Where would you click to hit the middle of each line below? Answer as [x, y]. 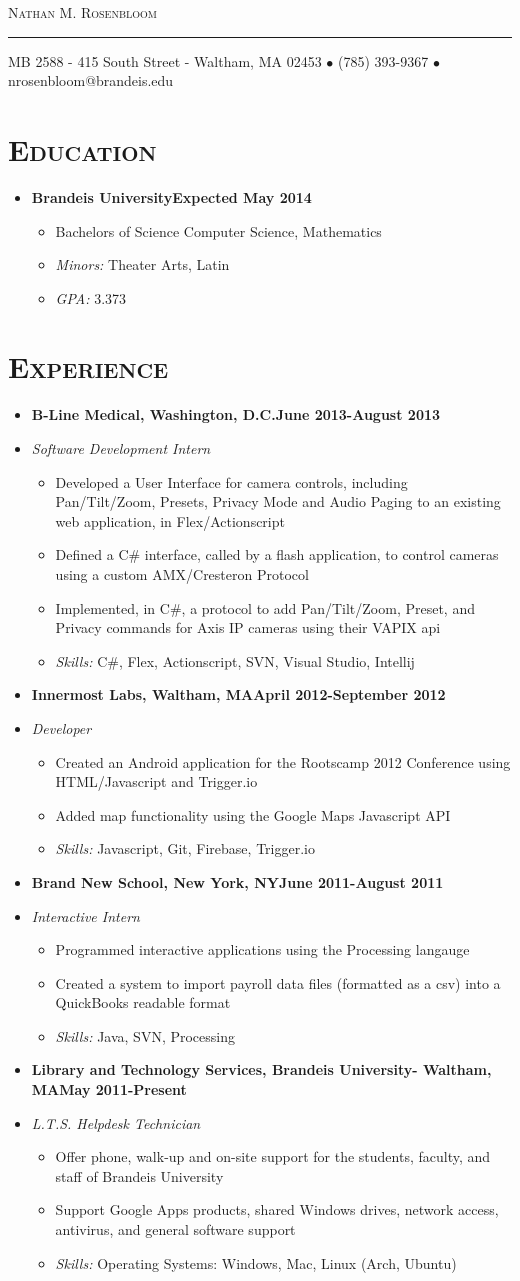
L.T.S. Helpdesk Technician [116, 1122]
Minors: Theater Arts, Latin [142, 264]
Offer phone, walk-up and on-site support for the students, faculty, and [273, 1156]
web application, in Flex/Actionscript [170, 520]
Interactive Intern [85, 915]
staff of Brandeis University [139, 1175]
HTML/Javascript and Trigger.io [156, 781]
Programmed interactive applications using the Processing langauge [262, 949]
